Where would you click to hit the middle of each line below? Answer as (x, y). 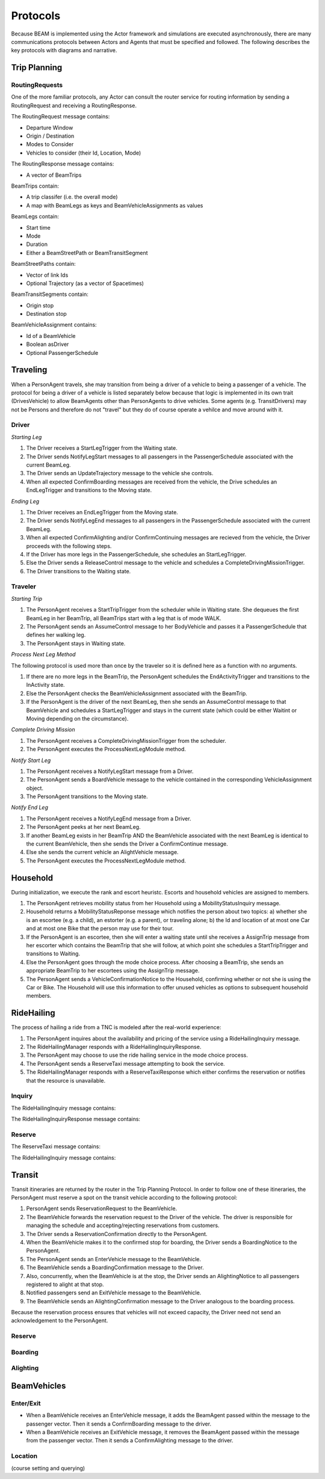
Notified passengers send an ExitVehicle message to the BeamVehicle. (114, 1293)
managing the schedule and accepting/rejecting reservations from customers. (123, 1225)
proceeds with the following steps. (69, 546)
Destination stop (47, 314)
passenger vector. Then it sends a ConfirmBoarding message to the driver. (119, 1424)
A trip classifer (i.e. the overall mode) (72, 197)
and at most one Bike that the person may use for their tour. (100, 929)
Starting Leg (26, 437)
